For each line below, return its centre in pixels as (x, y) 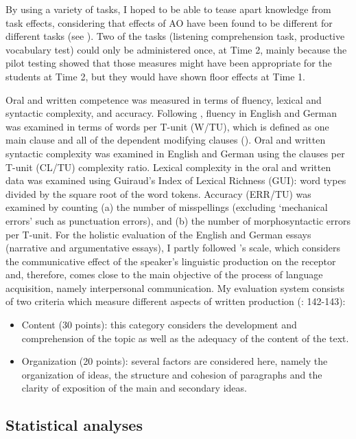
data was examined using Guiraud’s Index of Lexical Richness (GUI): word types (176, 180)
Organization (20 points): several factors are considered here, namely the (175, 361)
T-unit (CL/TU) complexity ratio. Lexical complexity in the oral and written (168, 167)
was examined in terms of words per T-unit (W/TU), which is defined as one (167, 126)
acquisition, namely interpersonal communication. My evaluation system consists (175, 288)
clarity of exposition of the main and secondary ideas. (134, 388)
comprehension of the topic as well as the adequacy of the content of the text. (185, 338)
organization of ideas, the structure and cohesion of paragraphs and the (172, 374)
